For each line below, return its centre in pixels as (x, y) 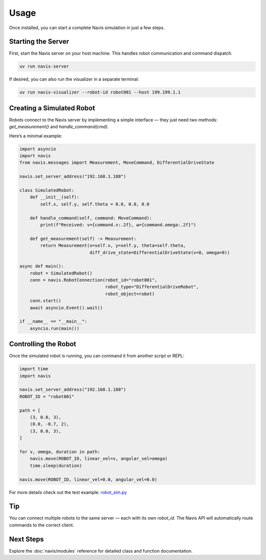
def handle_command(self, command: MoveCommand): (91, 218)
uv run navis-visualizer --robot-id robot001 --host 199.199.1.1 (100, 92)
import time (34, 369)
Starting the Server (39, 42)
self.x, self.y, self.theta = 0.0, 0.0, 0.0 (95, 204)
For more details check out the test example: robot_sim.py (68, 492)
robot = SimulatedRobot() (61, 273)
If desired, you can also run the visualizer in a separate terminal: (74, 79)
